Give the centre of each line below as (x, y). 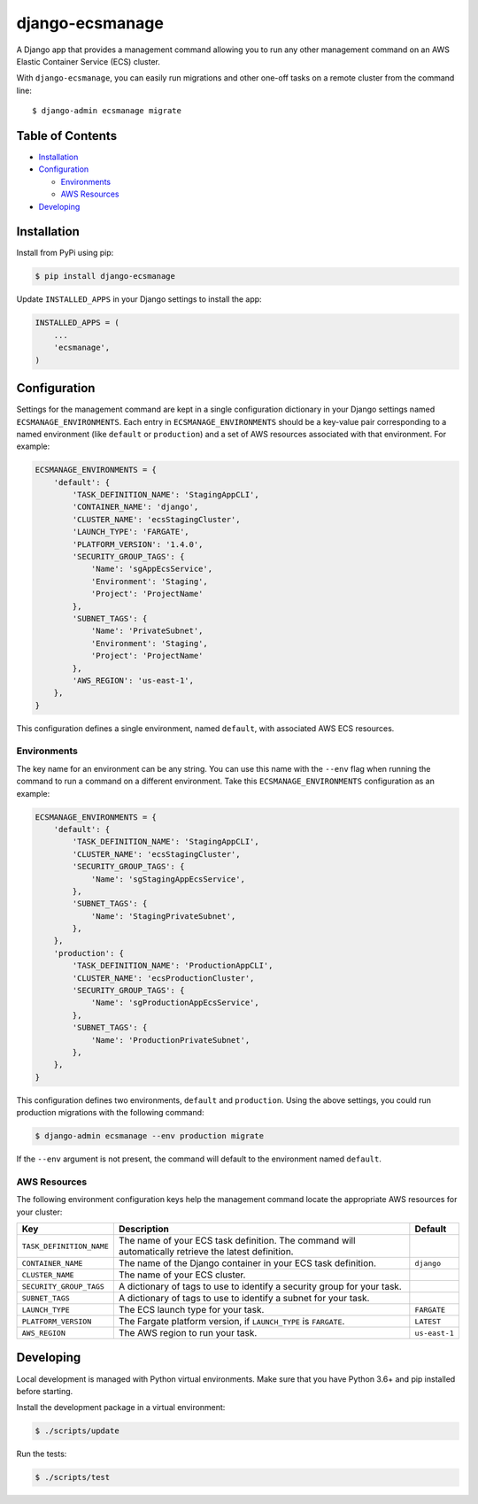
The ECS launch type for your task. (191, 1310)
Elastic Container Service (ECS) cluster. (89, 61)
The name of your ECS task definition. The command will (237, 1241)
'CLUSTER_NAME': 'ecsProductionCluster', (163, 978)
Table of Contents (67, 136)
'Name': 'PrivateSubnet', (147, 631)
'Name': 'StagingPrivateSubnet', (163, 916)
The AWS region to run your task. (188, 1333)
